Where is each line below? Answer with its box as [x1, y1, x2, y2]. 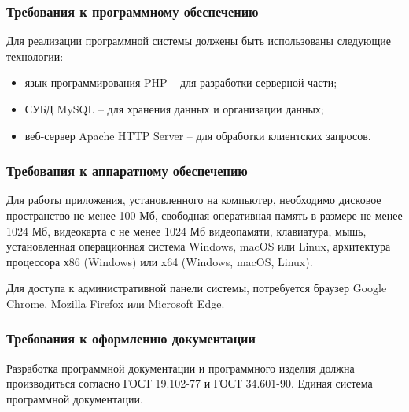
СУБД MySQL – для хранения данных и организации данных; [24, 101, 324, 117]
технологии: [6, 47, 64, 64]
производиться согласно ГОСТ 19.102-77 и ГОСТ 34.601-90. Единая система [6, 375, 373, 392]
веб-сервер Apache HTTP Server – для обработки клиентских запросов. [24, 127, 371, 143]
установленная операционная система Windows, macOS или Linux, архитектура [6, 238, 391, 254]
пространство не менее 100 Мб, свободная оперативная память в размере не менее [6, 207, 403, 223]
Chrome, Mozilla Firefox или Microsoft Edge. [6, 295, 225, 311]
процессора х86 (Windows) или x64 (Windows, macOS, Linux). [6, 253, 313, 269]
